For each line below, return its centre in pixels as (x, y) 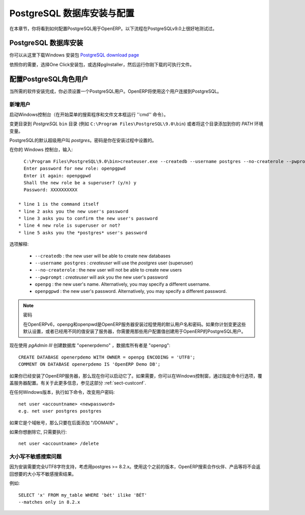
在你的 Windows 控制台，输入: (41, 150)
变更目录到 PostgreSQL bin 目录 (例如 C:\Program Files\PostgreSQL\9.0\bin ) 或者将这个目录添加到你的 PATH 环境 (136, 124)
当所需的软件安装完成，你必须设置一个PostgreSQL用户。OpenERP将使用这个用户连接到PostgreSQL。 (116, 91)
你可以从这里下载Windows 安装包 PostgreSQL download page (74, 55)
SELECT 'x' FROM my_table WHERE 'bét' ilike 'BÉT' (83, 495)
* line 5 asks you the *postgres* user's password (83, 233)
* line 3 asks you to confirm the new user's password (88, 218)
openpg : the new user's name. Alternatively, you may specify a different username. (123, 284)
